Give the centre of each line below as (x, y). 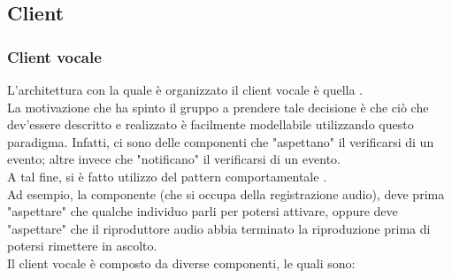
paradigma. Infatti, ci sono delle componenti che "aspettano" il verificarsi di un (221, 141)
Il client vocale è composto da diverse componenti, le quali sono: (181, 263)
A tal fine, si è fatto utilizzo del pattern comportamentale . (167, 176)
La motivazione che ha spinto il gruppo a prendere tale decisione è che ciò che (218, 107)
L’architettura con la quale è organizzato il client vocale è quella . (185, 89)
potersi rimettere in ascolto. (82, 246)
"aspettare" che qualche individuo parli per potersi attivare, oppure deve (203, 211)
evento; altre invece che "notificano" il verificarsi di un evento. (174, 159)
